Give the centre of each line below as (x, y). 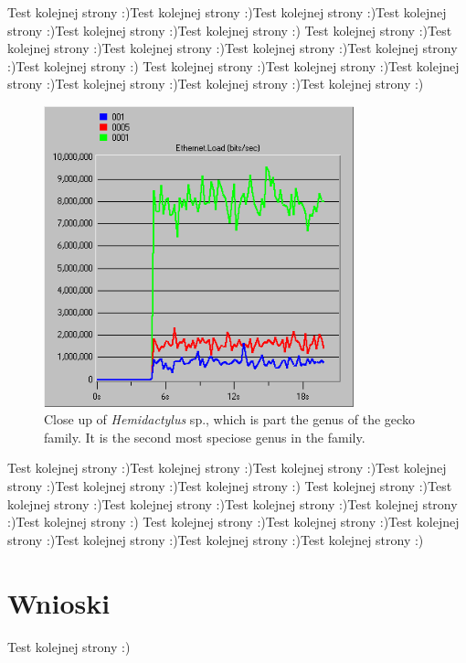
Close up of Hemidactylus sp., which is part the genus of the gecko (229, 419)
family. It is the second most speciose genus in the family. (205, 437)
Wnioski (59, 602)
